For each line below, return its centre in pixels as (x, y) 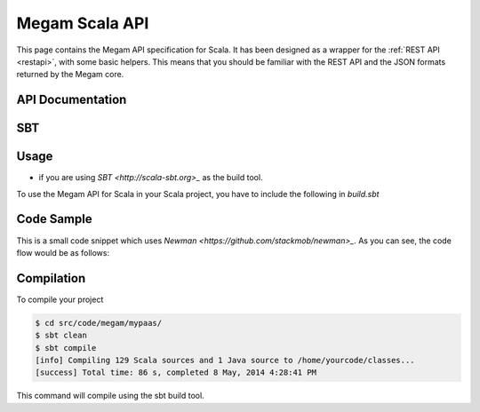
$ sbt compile (66, 348)
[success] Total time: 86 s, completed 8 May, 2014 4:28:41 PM (176, 372)
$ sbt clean (61, 336)
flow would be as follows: (63, 252)
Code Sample (54, 219)
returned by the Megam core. (70, 75)
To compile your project (60, 299)
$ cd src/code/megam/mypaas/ (99, 323)
